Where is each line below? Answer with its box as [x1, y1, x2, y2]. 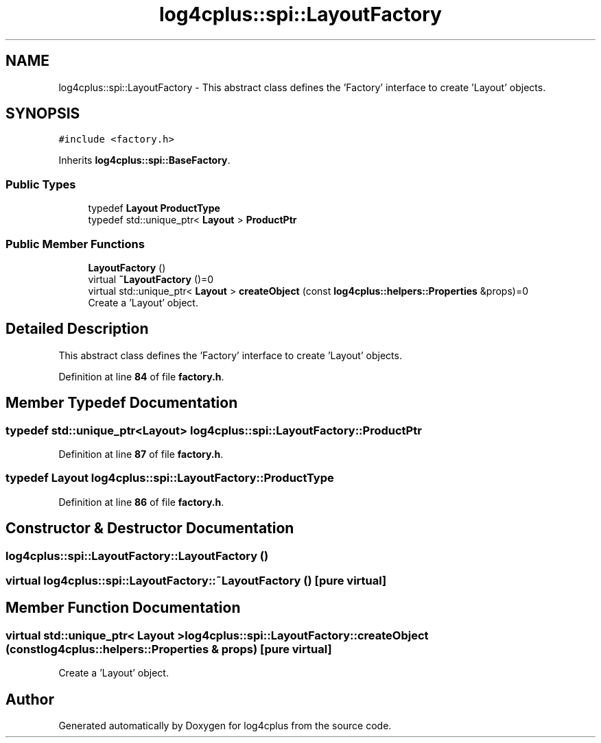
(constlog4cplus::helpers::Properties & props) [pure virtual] [5, 642, 332, 656]
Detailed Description [5, 320, 149, 338]
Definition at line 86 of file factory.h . [58, 496, 224, 508]
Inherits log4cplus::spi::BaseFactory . [58, 154, 231, 167]
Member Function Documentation [5, 599, 241, 617]
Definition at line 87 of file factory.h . [58, 448, 224, 460]
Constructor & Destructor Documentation [5, 520, 294, 537]
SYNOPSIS [5, 105, 80, 123]
